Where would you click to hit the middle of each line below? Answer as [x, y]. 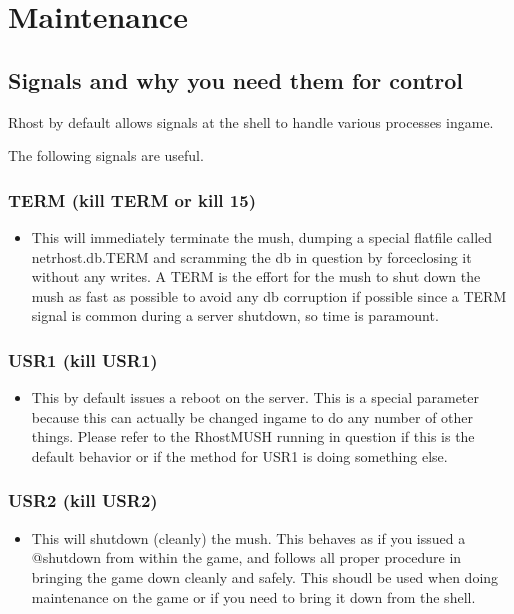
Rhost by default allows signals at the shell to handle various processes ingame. [251, 121]
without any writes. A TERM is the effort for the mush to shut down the [256, 276]
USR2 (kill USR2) [83, 500]
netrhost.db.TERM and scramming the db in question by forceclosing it [251, 256]
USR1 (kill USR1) [83, 359]
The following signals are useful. [106, 155]
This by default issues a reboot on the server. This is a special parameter [255, 397]
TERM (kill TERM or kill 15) [132, 199]
